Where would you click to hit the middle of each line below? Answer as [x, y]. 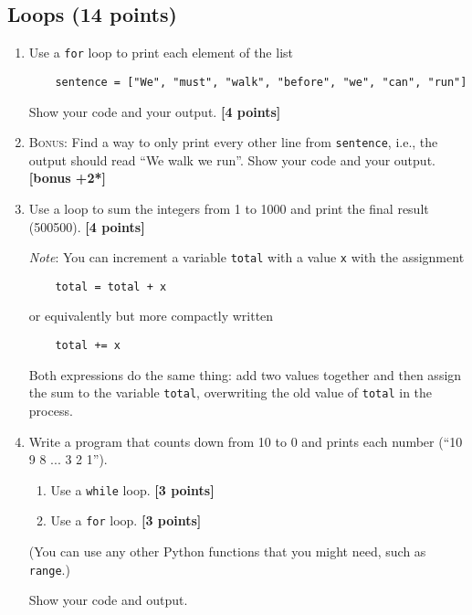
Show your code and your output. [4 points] [155, 111]
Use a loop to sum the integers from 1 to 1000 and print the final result [229, 208]
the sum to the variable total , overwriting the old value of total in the [231, 392]
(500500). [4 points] [87, 226]
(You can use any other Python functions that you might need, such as [227, 551]
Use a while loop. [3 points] [132, 489]
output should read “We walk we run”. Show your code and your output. [232, 159]
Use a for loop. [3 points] [126, 520]
